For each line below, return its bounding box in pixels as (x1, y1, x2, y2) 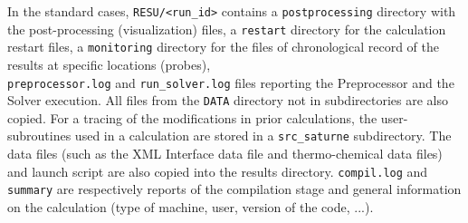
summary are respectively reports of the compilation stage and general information (7, 179, 462, 199)
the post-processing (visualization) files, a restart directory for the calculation (7, 19, 446, 38)
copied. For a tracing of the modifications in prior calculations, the (7, 108, 377, 127)
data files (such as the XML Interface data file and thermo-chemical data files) (7, 144, 443, 163)
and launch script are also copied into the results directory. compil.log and (7, 161, 428, 180)
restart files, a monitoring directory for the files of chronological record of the (7, 37, 439, 56)
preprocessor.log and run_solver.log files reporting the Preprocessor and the (7, 73, 454, 92)
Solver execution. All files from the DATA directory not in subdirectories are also (7, 91, 448, 110)
